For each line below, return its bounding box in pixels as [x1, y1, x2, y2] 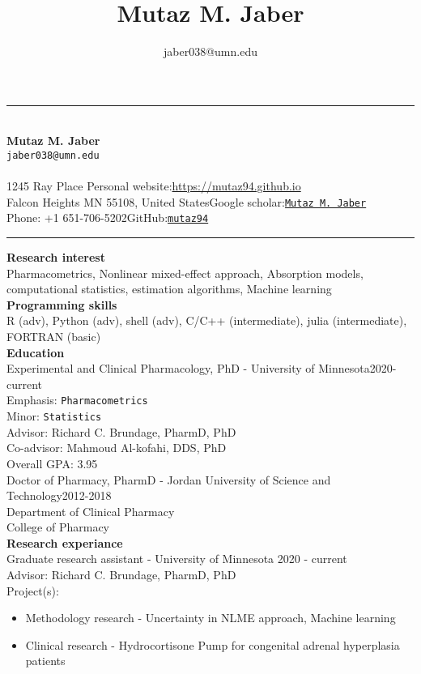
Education [6, 343, 65, 360]
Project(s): [6, 582, 59, 599]
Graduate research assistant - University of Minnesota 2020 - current [6, 550, 347, 567]
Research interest [6, 249, 105, 266]
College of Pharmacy [6, 518, 110, 535]
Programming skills [6, 296, 117, 313]
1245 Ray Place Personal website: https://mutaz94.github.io [6, 177, 301, 194]
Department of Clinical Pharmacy [6, 502, 175, 519]
